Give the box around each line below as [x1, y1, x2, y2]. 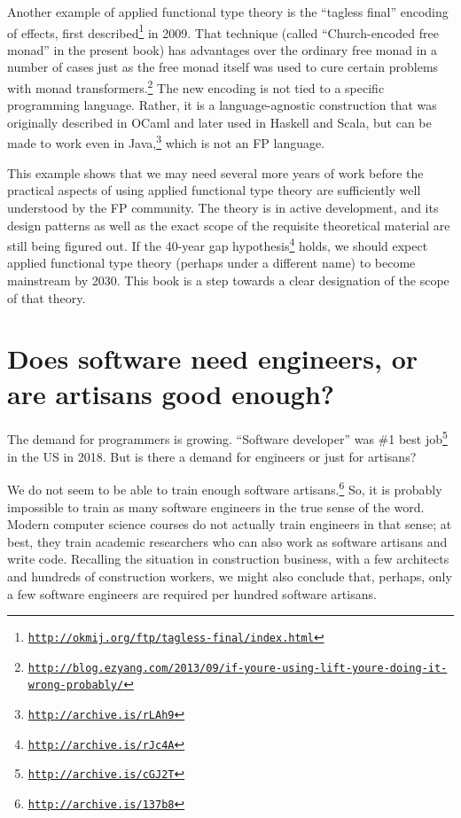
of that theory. [7, 288, 86, 307]
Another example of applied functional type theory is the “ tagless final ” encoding [7, 3, 449, 20]
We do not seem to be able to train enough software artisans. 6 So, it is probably [7, 478, 442, 498]
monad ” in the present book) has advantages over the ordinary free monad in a [7, 40, 437, 58]
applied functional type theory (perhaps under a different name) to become [7, 253, 416, 272]
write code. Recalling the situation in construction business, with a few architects [7, 549, 449, 568]
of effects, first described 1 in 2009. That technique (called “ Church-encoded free [7, 20, 439, 42]
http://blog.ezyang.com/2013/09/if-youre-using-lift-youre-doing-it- [27, 661, 448, 674]
